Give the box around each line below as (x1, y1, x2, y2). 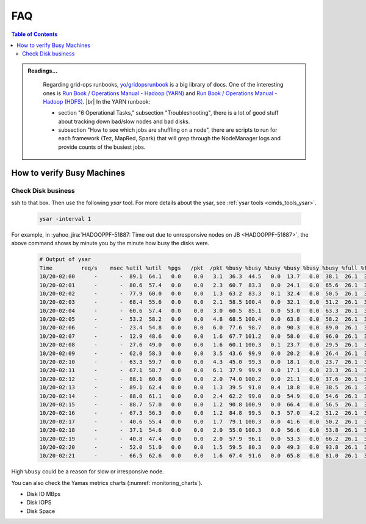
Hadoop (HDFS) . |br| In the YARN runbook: (43, 98, 151, 105)
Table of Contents (11, 31, 58, 38)
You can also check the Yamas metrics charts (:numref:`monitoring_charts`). (11, 479, 203, 486)
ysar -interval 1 (39, 215, 91, 222)
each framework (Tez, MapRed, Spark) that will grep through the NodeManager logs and (58, 135, 281, 142)
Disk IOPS (26, 499, 52, 506)
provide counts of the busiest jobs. (58, 143, 146, 151)
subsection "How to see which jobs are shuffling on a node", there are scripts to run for (58, 126, 278, 134)
